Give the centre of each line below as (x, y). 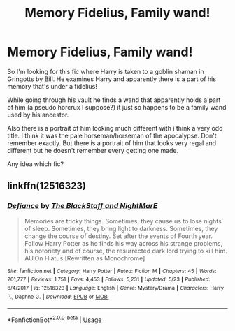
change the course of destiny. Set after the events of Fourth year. (119, 236)
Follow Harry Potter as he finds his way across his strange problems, (123, 243)
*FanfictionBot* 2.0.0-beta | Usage (55, 319)
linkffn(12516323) (47, 186)
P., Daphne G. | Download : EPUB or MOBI (58, 297)
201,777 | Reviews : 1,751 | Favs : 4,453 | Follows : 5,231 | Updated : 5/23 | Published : (109, 280)
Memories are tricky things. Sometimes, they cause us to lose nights (123, 221)
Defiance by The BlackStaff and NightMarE (83, 206)
